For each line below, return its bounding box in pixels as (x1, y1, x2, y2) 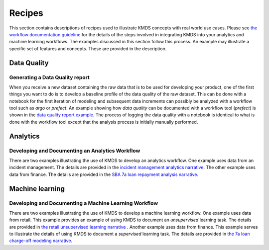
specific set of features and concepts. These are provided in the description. (9, 45, 167, 52)
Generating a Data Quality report (9, 74, 90, 81)
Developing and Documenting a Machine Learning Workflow (9, 199, 158, 206)
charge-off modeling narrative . (9, 238, 73, 244)
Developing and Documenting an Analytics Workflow (9, 147, 140, 154)
